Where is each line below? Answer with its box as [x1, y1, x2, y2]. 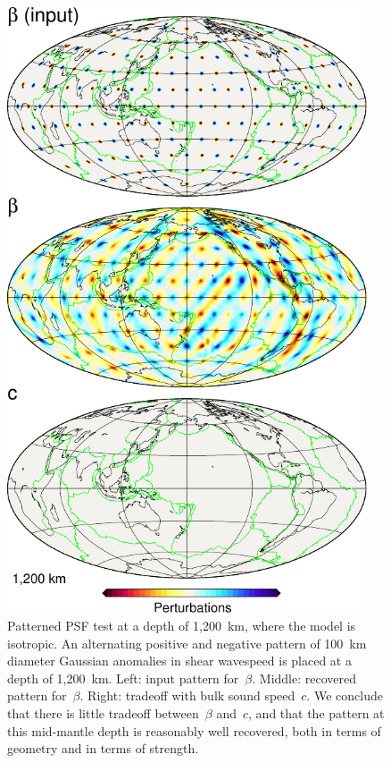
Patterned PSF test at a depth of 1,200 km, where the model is [7, 616, 356, 635]
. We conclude [306, 686, 383, 705]
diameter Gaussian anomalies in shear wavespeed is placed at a [7, 651, 352, 670]
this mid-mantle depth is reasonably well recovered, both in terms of [7, 721, 381, 740]
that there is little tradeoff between [7, 703, 199, 722]
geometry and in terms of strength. [7, 739, 199, 758]
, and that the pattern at [248, 703, 385, 722]
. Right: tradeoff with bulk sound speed [79, 686, 295, 705]
